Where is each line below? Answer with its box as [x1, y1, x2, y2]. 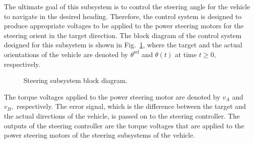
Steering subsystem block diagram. [23, 75, 128, 85]
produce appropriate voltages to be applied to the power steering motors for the [4, 20, 244, 31]
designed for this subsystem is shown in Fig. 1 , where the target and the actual [4, 40, 242, 50]
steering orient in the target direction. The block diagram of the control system [4, 30, 242, 40]
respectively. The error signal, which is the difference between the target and [16, 101, 246, 111]
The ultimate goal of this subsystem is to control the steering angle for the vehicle [4, 1, 250, 11]
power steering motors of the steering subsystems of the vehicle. [4, 130, 195, 140]
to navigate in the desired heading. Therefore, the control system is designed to [4, 11, 242, 21]
